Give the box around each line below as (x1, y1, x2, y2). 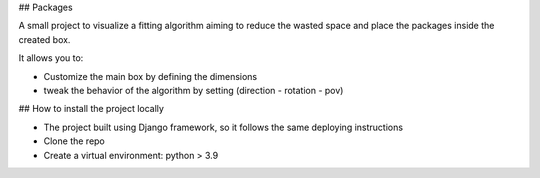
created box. (18, 33, 71, 45)
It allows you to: (18, 52, 84, 64)
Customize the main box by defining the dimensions (43, 70, 258, 82)
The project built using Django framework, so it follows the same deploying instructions (43, 121, 404, 133)
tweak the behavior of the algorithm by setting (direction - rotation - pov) (43, 84, 344, 96)
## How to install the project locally (18, 103, 165, 115)
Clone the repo (43, 135, 105, 147)
